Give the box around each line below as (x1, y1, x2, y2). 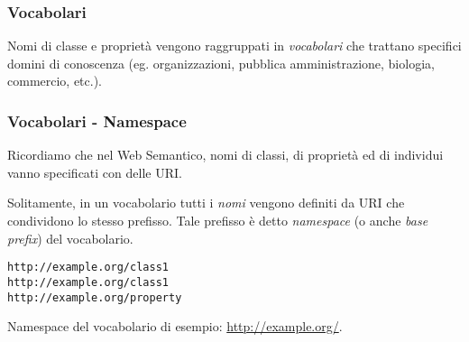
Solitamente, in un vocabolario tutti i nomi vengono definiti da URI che (7, 193, 405, 212)
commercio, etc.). (7, 71, 103, 90)
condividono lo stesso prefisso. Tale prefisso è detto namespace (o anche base (7, 211, 428, 229)
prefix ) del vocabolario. (7, 228, 133, 247)
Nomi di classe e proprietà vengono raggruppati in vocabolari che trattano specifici (7, 36, 462, 55)
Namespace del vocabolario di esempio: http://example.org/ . (7, 317, 343, 336)
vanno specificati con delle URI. (7, 162, 182, 181)
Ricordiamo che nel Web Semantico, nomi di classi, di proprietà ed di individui (7, 145, 444, 164)
